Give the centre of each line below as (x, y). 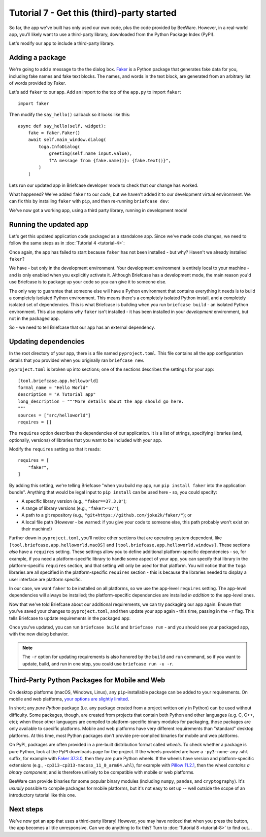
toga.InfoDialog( (60, 146)
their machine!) (37, 529)
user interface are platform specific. (46, 579)
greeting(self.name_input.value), (91, 154)
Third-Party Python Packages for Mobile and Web (87, 680)
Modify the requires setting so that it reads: (55, 449)
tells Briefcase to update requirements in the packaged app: (70, 618)
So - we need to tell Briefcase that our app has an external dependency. (82, 327)
